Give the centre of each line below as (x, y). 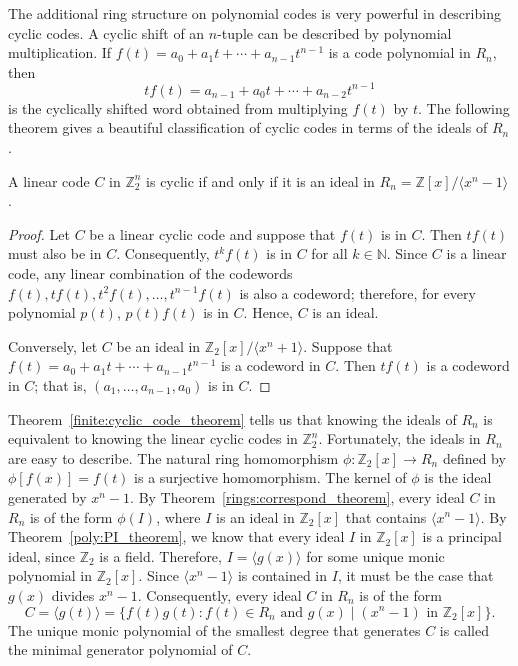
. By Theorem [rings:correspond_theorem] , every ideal (297, 496)
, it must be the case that (415, 575)
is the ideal (458, 477)
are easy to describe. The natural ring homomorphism (173, 457)
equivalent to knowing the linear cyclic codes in (153, 438)
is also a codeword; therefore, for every (357, 292)
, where (178, 516)
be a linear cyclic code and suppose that (212, 233)
